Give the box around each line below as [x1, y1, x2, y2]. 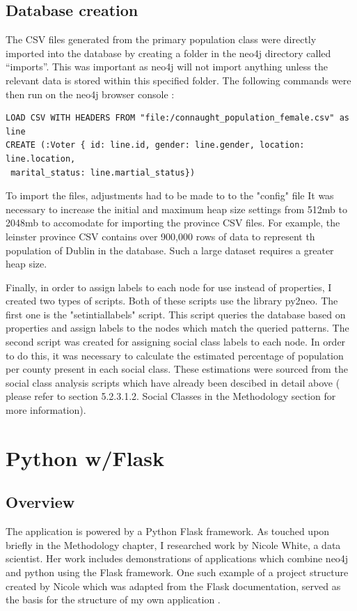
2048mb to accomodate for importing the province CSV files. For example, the [6, 215, 340, 230]
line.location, [6, 153, 76, 164]
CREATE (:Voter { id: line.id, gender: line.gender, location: [6, 140, 305, 150]
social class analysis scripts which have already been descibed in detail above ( [6, 375, 340, 389]
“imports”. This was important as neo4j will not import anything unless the [6, 59, 328, 74]
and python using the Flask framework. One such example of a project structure [6, 565, 349, 579]
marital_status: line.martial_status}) [10, 167, 196, 178]
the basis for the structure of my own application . [6, 592, 221, 607]
